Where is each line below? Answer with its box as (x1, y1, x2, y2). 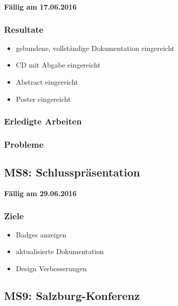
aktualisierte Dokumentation (16, 246, 104, 257)
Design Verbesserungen (16, 263, 87, 274)
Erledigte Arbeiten (4, 115, 82, 128)
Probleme (4, 138, 44, 150)
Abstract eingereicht (16, 77, 78, 87)
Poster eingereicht (16, 93, 71, 104)
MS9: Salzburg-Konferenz (4, 288, 140, 303)
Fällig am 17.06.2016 (4, 2, 77, 12)
